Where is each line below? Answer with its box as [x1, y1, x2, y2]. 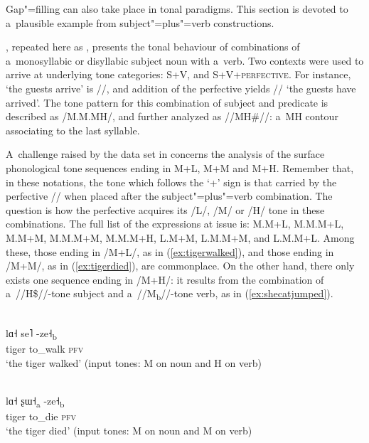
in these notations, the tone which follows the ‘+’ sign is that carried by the [6, 174, 337, 189]
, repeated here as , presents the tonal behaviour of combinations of [6, 39, 300, 54]
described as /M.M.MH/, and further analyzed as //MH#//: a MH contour [6, 109, 338, 124]
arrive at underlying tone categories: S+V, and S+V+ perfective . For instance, [6, 67, 351, 82]
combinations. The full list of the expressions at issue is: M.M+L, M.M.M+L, [6, 216, 344, 231]
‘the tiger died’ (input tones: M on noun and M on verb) [6, 422, 252, 437]
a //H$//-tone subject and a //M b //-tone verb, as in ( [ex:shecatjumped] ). [6, 286, 333, 303]
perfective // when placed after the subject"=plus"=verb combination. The [6, 188, 333, 203]
